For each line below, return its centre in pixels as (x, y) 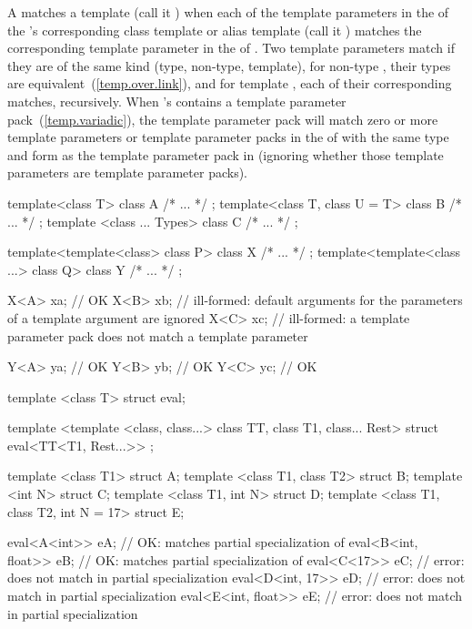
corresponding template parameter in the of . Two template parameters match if (231, 48)
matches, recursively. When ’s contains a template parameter (177, 101)
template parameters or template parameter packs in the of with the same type (228, 137)
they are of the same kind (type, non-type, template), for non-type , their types (229, 65)
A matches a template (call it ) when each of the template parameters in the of (228, 12)
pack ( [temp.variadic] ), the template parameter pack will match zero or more (223, 119)
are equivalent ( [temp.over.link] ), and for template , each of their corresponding (230, 83)
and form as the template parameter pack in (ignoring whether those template (226, 154)
